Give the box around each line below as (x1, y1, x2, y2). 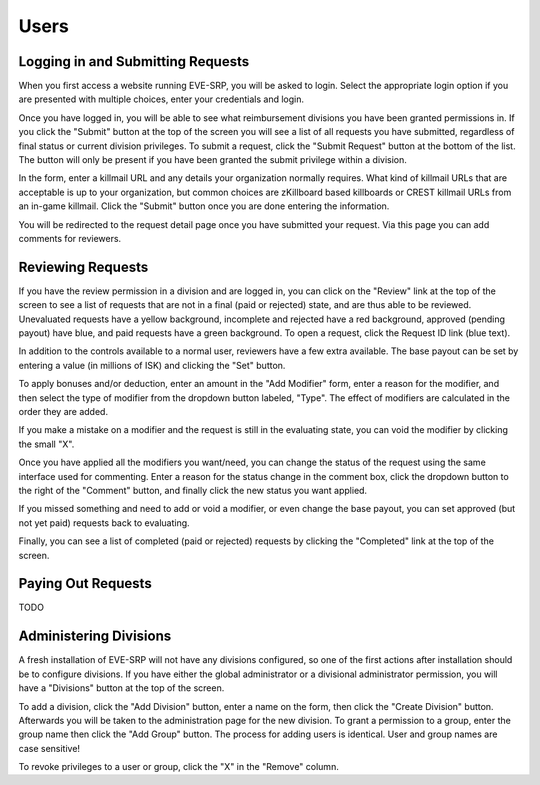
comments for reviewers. (18, 232, 122, 244)
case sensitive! (18, 742, 80, 754)
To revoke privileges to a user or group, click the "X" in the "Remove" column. (18, 761, 339, 773)
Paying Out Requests (18, 575, 152, 592)
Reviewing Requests (18, 258, 149, 275)
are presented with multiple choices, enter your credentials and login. (18, 93, 305, 105)
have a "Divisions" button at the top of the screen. (18, 682, 225, 694)
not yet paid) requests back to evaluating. (18, 516, 190, 529)
